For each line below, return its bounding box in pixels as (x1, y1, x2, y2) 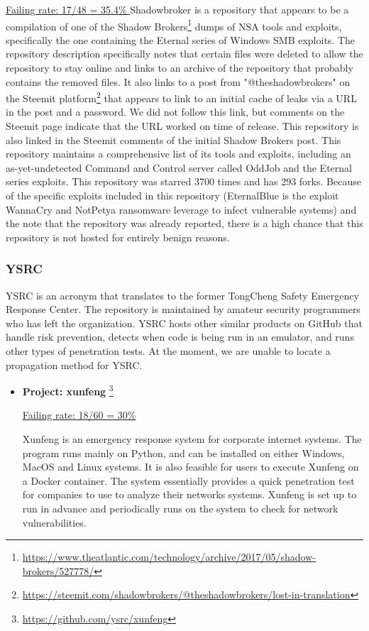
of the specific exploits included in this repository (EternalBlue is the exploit (6, 188, 339, 203)
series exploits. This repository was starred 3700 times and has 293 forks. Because (6, 174, 361, 189)
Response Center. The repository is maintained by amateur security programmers (6, 302, 360, 317)
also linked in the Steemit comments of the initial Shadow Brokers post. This (6, 132, 341, 147)
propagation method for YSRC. (6, 357, 143, 372)
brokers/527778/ (22, 563, 94, 578)
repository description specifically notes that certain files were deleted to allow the (6, 46, 363, 61)
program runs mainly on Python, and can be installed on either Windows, (22, 445, 345, 460)
